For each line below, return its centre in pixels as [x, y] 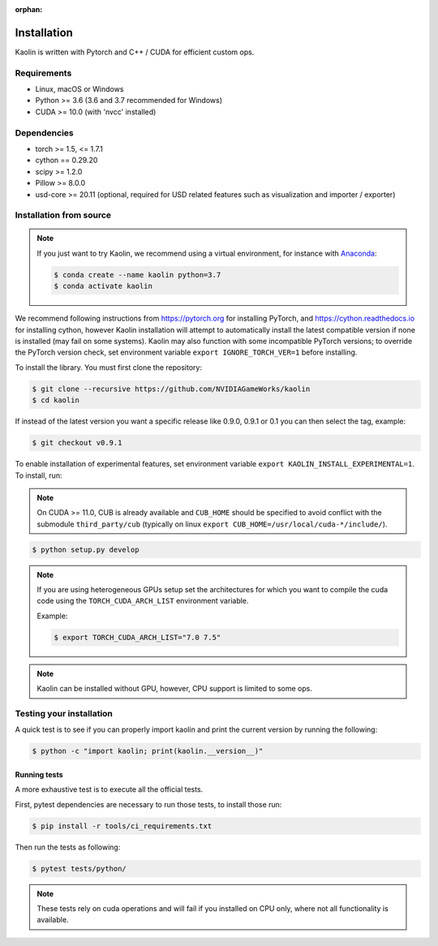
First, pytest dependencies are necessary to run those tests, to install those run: [148, 804]
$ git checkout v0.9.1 [77, 443]
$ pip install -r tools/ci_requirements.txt [122, 826]
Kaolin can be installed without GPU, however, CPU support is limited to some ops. [174, 689]
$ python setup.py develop [86, 549]
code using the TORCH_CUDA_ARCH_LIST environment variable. [143, 601]
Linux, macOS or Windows [79, 89]
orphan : [29, 9]
